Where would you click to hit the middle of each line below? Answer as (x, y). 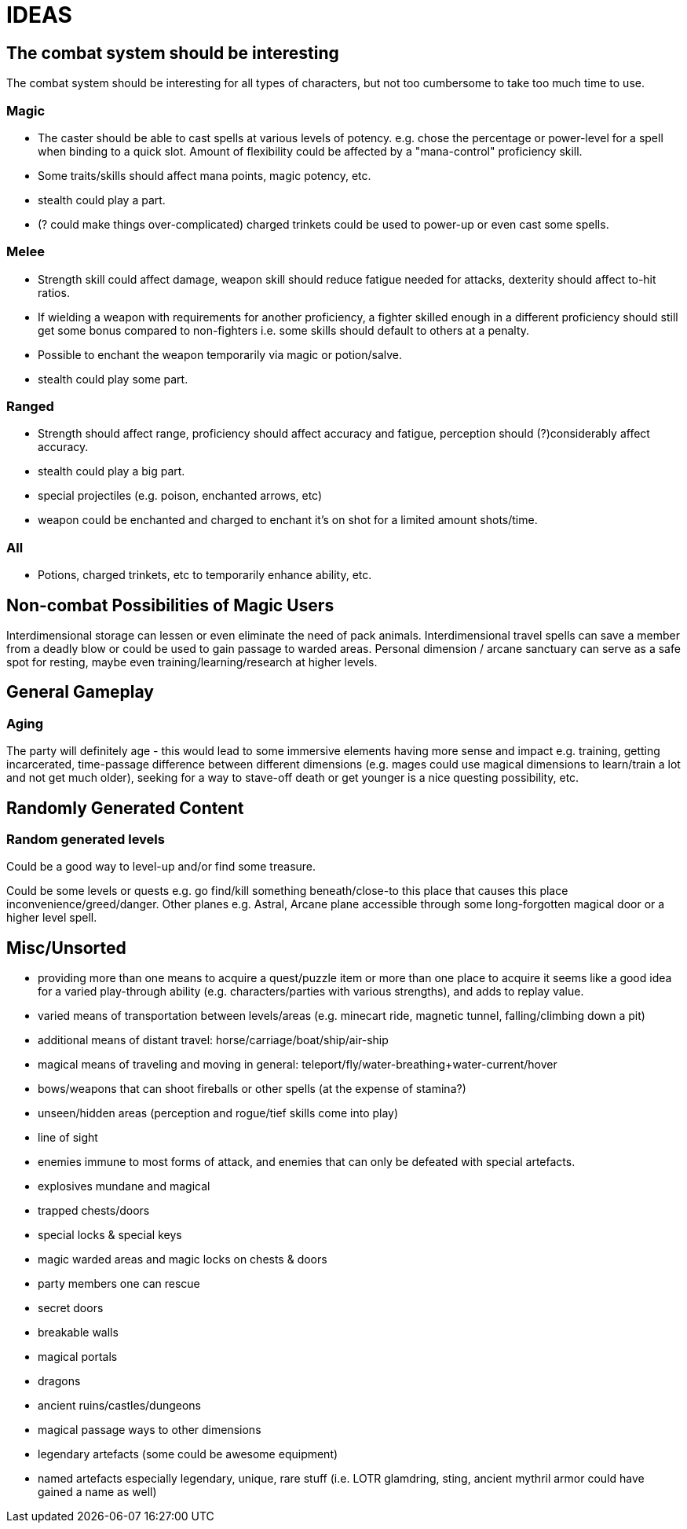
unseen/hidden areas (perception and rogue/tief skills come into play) (218, 1113)
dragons (59, 1381)
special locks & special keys (110, 1235)
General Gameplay (80, 692)
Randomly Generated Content (125, 808)
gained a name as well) (97, 1492)
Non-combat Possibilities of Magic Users (170, 605)
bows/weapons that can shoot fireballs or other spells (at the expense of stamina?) (252, 1089)
